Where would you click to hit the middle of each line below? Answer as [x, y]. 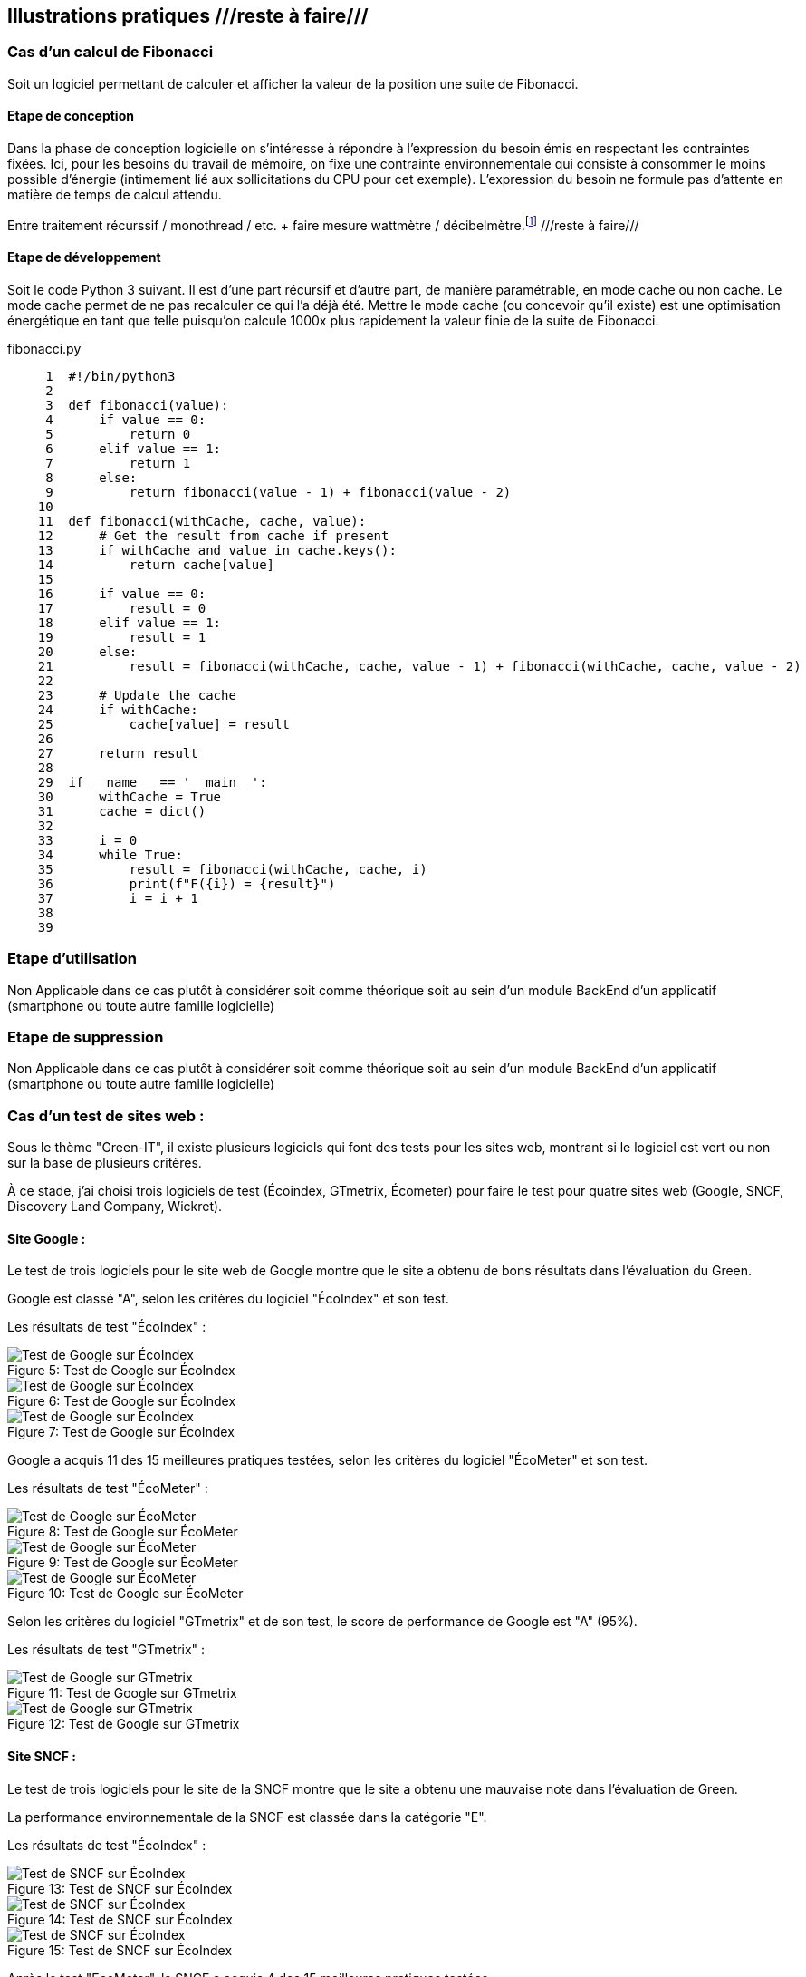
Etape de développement [84, 257]
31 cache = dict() [122, 811]
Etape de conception [71, 116]
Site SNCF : [42, 1756]
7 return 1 [118, 463]
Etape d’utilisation [72, 959]
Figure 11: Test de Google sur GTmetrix [122, 1693]
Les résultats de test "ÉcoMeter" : [108, 1488]
